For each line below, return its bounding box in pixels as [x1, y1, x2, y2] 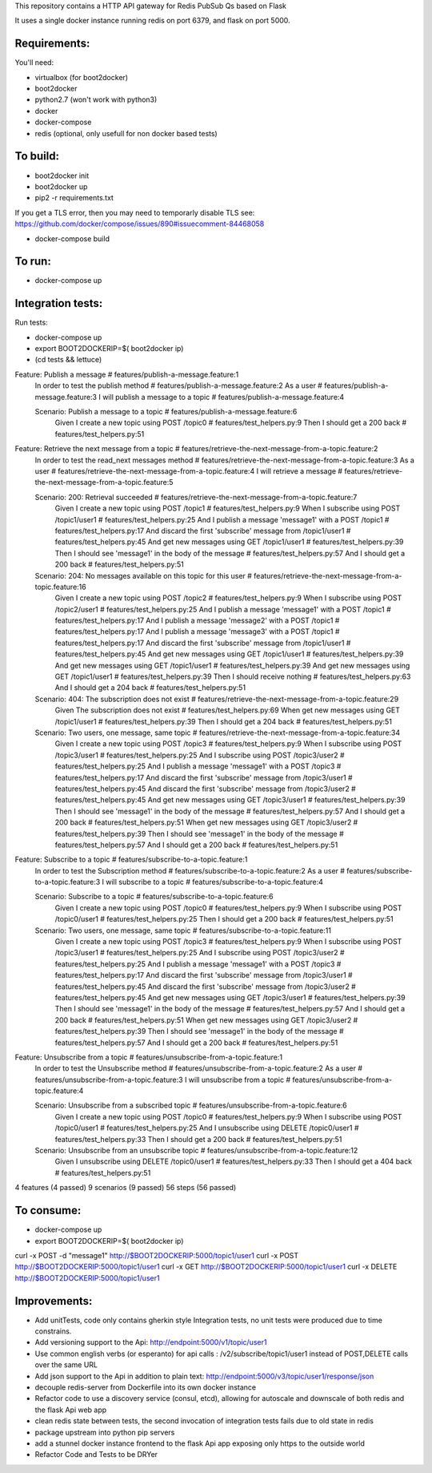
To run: [14, 255, 51, 268]
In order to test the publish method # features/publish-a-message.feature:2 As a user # [34, 381, 323, 390]
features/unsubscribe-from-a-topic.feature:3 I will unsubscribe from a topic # [34, 1075, 291, 1084]
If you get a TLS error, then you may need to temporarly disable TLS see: [14, 208, 255, 217]
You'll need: [14, 58, 54, 67]
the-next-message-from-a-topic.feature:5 [34, 478, 174, 487]
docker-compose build [34, 233, 110, 244]
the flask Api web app [34, 1405, 107, 1414]
